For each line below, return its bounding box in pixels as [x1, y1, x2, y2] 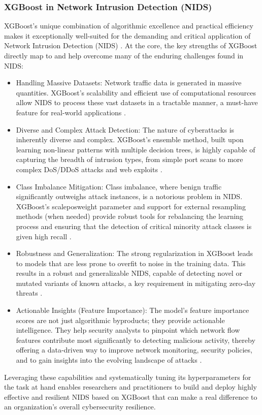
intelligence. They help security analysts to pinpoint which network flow [16, 325, 240, 335]
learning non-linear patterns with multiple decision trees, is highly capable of [16, 144, 255, 154]
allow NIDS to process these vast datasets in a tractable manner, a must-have [16, 97, 258, 108]
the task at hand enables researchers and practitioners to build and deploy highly [4, 381, 257, 392]
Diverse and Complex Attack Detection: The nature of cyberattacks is [16, 124, 235, 135]
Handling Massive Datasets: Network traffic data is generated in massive [16, 77, 242, 88]
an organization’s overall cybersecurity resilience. [4, 401, 156, 412]
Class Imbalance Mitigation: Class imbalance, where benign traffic [16, 181, 222, 191]
